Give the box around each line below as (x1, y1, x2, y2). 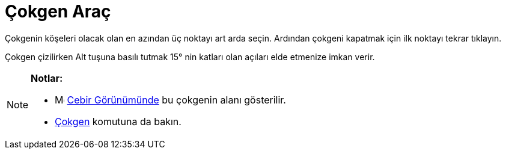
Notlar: (31, 72, 63, 84)
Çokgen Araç (5, 1, 111, 22)
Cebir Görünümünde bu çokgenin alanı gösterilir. (67, 93, 286, 106)
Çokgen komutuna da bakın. (55, 115, 181, 128)
